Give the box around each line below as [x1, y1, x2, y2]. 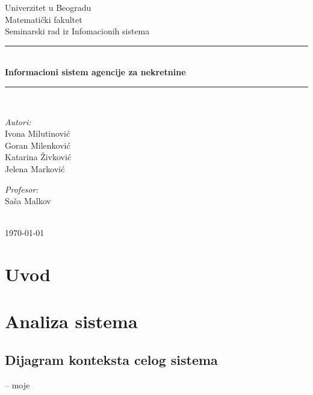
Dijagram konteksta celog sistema [5, 350, 218, 369]
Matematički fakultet [5, 13, 82, 25]
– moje [5, 378, 30, 391]
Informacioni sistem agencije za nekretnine [5, 66, 186, 78]
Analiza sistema [5, 309, 138, 334]
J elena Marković [5, 162, 65, 175]
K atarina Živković [5, 151, 72, 163]
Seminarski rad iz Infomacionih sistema [5, 25, 150, 37]
